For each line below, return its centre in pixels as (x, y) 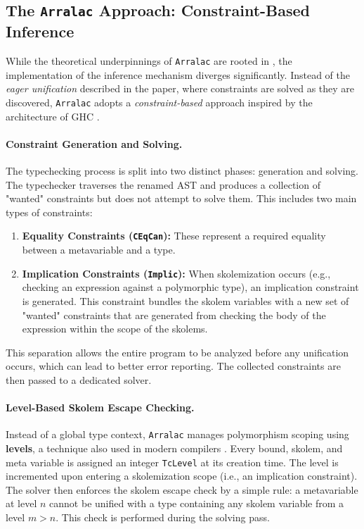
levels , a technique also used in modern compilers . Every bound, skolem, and (174, 448)
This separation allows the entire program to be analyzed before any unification (177, 352)
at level (21, 503)
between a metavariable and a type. (99, 250)
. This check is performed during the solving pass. (163, 517)
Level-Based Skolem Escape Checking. (100, 407)
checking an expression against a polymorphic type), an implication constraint (190, 287)
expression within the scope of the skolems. (115, 329)
